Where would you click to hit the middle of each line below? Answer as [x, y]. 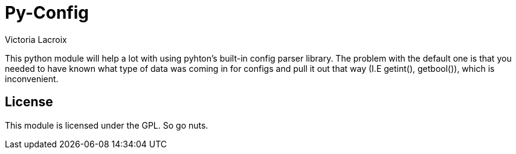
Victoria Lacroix [36, 39]
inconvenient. [32, 79]
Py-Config [47, 13]
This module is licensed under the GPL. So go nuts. [107, 125]
